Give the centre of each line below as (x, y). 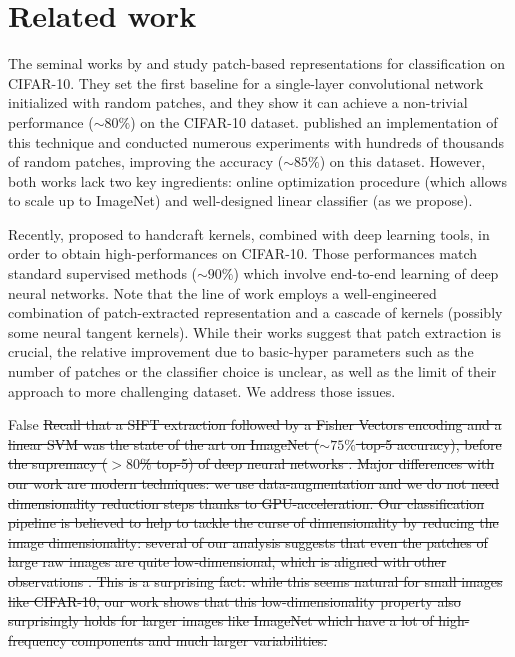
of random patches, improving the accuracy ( (146, 161)
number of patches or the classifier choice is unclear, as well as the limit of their (252, 371)
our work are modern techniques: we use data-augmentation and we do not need (254, 483)
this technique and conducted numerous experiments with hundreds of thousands (256, 141)
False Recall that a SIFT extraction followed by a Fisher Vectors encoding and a (255, 424)
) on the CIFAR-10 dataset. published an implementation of (314, 121)
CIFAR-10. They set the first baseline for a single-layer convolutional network (246, 82)
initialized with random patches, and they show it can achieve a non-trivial (238, 102)
